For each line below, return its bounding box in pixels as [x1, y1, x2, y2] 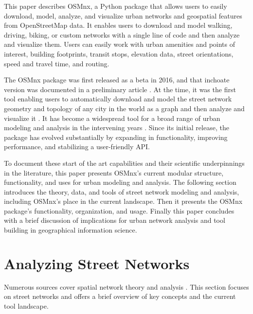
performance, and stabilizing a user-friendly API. [4, 141, 150, 152]
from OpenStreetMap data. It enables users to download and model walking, [4, 20, 233, 30]
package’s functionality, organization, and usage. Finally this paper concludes [4, 205, 235, 216]
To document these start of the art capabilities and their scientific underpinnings [4, 157, 245, 168]
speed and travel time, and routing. [4, 58, 109, 68]
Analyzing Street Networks [4, 253, 190, 273]
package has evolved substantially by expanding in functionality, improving [4, 132, 228, 142]
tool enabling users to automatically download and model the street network [4, 94, 232, 104]
